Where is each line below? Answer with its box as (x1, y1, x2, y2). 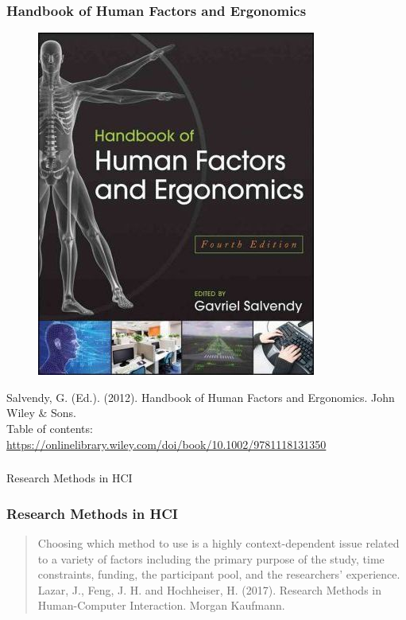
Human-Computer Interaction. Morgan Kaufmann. (37, 597, 285, 614)
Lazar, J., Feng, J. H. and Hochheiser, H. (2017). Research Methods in (37, 581, 382, 598)
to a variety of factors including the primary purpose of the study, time (37, 550, 385, 567)
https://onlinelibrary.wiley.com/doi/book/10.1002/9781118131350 (6, 435, 327, 452)
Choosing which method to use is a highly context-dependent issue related (37, 534, 400, 551)
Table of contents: (6, 420, 93, 436)
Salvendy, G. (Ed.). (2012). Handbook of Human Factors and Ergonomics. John (6, 388, 395, 405)
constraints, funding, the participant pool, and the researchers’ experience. (37, 566, 400, 583)
